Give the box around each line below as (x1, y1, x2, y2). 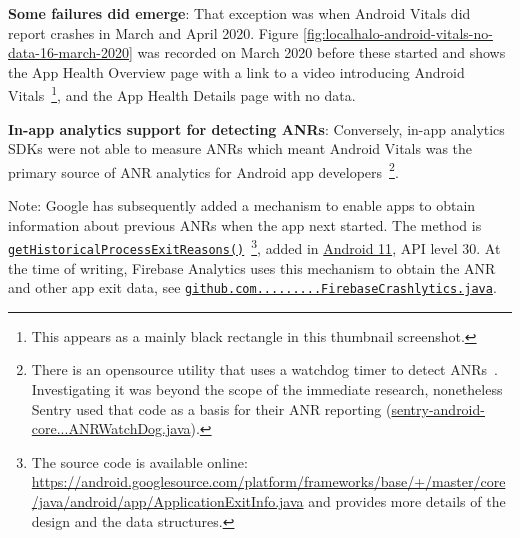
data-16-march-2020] (8, 42, 133, 63)
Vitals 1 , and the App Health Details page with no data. (8, 82, 356, 106)
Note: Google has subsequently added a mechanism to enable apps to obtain (8, 195, 476, 216)
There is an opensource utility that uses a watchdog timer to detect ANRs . (31, 359, 498, 380)
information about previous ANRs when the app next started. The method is (8, 214, 482, 235)
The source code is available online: (31, 451, 248, 472)
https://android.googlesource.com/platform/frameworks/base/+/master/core (31, 471, 506, 492)
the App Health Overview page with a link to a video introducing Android (8, 61, 465, 82)
